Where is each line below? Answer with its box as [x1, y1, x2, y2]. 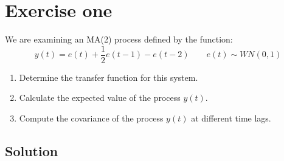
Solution [5, 141, 58, 160]
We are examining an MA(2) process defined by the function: [5, 33, 233, 46]
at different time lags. [191, 111, 271, 124]
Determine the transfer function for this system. [19, 70, 198, 83]
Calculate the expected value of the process [19, 91, 181, 104]
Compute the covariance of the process [19, 111, 164, 124]
